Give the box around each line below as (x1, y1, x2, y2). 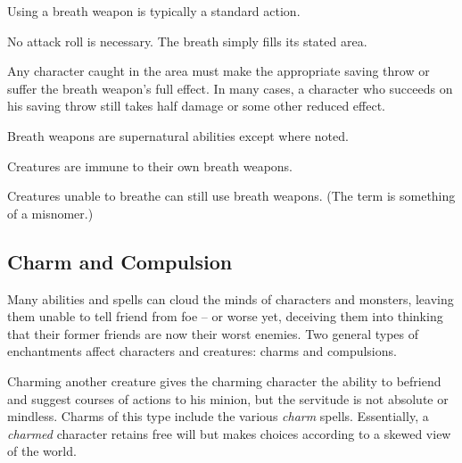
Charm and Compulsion (7, 247, 233, 275)
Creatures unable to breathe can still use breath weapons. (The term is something (7, 186, 456, 205)
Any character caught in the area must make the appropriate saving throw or (7, 62, 430, 80)
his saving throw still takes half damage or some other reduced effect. (7, 96, 385, 115)
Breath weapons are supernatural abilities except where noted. (7, 126, 349, 145)
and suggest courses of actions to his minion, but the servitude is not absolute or (7, 389, 449, 408)
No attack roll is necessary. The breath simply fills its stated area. (7, 31, 367, 50)
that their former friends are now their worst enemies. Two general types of (7, 324, 419, 343)
